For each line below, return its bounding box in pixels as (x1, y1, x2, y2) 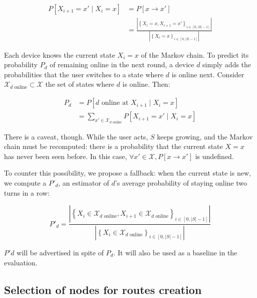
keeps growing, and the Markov (157, 131, 253, 141)
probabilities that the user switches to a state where (4, 69, 164, 79)
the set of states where (45, 79, 114, 89)
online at (101, 99, 129, 107)
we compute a (4, 177, 47, 188)
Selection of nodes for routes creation (4, 281, 202, 297)
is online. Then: (122, 79, 170, 89)
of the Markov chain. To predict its (141, 49, 249, 60)
